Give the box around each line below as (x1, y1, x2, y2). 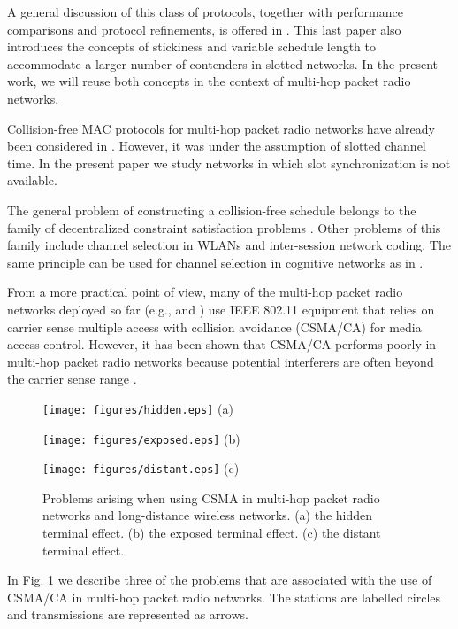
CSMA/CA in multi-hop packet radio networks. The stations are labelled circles (7, 587, 441, 606)
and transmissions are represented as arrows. (7, 605, 248, 624)
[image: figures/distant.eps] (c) (42, 459, 240, 478)
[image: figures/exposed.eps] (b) (42, 429, 240, 447)
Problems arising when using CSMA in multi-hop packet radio (42, 488, 380, 507)
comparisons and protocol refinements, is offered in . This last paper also (7, 19, 401, 38)
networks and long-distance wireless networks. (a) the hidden (42, 506, 373, 524)
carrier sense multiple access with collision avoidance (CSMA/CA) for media (7, 317, 422, 336)
